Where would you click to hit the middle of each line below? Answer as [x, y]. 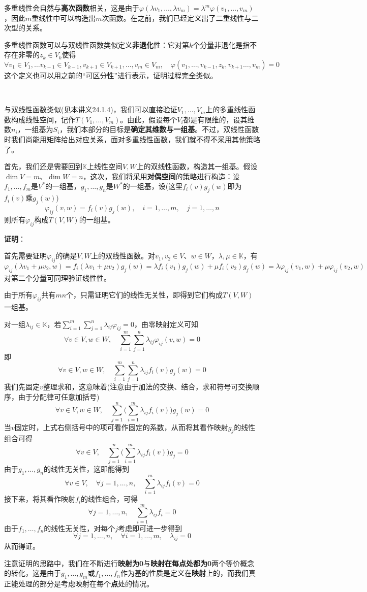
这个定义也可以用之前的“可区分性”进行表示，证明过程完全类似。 [111, 75]
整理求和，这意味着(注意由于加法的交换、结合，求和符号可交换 [148, 387]
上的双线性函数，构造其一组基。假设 [197, 166]
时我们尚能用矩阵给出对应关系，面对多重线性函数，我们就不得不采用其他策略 [132, 139]
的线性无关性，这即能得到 [86, 469]
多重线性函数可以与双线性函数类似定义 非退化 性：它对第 [97, 44]
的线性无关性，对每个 [80, 528]
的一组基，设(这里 [153, 186]
